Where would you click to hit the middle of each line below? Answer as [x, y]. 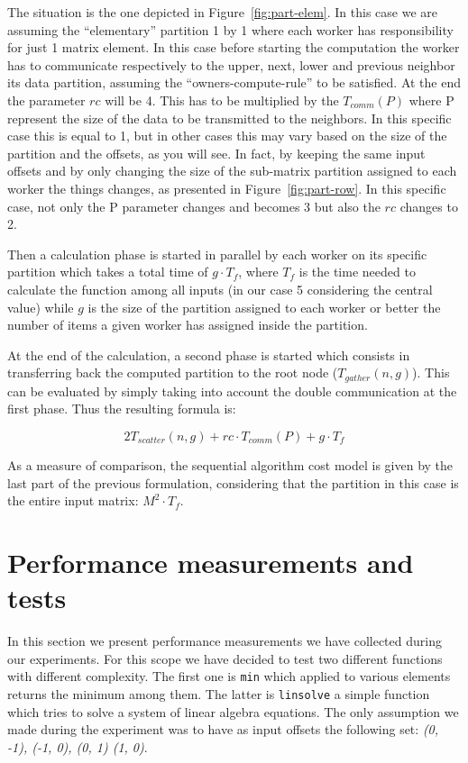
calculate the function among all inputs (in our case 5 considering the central [220, 289]
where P [431, 100]
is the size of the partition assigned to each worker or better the [264, 307]
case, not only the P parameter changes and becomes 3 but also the [194, 206]
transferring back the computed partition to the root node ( [173, 372]
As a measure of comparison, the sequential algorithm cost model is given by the [230, 464]
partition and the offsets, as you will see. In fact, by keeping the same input [216, 153]
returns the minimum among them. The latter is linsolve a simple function [219, 693]
